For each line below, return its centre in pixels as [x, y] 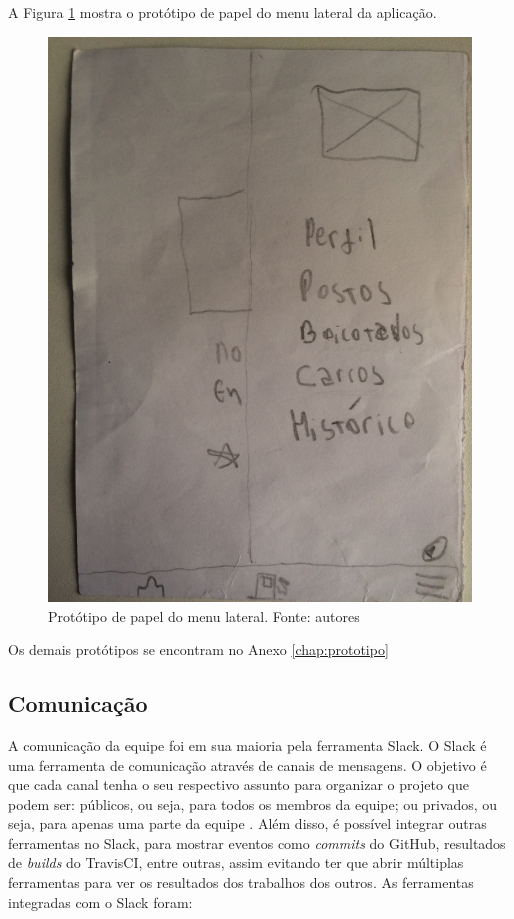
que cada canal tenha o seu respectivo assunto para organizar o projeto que [238, 784]
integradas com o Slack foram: [100, 901]
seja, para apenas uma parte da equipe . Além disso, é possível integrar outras [247, 823]
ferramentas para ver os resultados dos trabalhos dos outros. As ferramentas [241, 882]
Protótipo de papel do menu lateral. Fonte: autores [204, 615]
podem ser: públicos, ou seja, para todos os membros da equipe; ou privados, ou [253, 803]
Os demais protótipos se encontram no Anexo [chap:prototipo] [198, 649]
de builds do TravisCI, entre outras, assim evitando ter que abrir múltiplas [236, 862]
